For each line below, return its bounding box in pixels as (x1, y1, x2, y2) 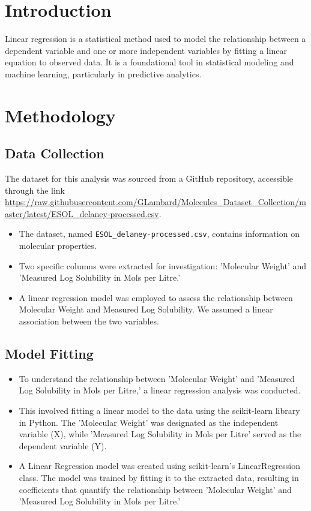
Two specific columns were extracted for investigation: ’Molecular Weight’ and (19, 259, 307, 272)
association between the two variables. (19, 315, 159, 327)
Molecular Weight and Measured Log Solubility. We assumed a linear (19, 303, 273, 315)
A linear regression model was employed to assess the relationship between (19, 291, 293, 303)
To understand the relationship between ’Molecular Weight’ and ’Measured (19, 372, 295, 384)
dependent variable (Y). (19, 439, 107, 452)
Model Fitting (5, 344, 94, 363)
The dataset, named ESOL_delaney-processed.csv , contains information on (19, 227, 300, 240)
